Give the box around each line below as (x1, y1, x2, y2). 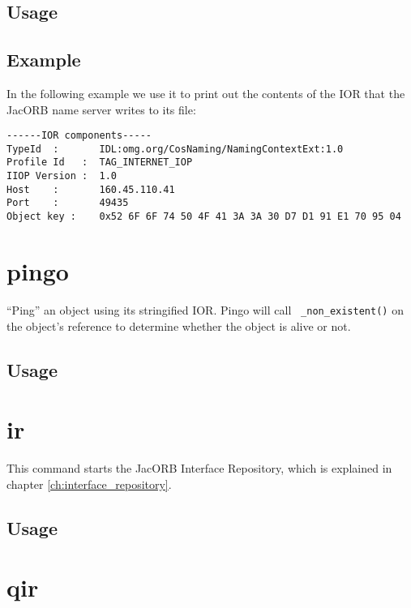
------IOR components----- (6, 130, 152, 142)
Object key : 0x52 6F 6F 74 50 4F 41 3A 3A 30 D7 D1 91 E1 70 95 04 (6, 211, 401, 223)
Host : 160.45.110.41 (6, 183, 175, 195)
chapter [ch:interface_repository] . (6, 475, 172, 492)
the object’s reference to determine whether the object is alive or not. (6, 317, 351, 334)
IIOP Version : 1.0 (6, 170, 118, 182)
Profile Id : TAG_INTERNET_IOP (6, 156, 193, 169)
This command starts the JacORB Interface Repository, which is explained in (6, 460, 392, 477)
